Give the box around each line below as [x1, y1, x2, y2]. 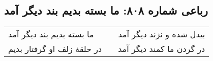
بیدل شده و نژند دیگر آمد [118, 28, 205, 40]
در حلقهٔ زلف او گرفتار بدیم [8, 43, 102, 55]
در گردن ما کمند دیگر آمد [118, 43, 205, 55]
